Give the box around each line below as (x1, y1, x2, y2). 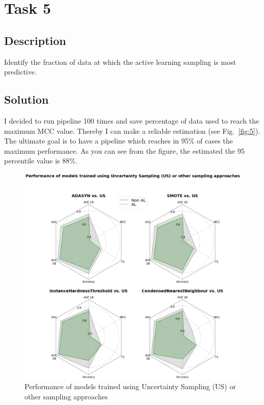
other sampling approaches (25, 391, 108, 401)
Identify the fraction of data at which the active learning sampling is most (4, 56, 236, 67)
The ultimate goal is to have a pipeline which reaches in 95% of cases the (4, 135, 233, 146)
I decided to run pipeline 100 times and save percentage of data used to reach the (4, 115, 259, 126)
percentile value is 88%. (4, 155, 78, 166)
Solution (4, 91, 49, 107)
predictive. (4, 66, 37, 77)
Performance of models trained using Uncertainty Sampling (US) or (25, 381, 236, 392)
